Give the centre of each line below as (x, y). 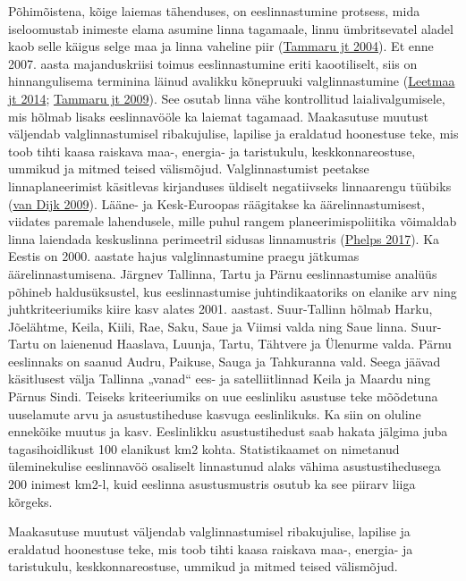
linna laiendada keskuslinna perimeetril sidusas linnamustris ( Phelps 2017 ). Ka (224, 238)
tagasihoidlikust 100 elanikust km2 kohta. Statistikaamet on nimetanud (204, 448)
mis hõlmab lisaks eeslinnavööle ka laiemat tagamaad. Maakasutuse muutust (218, 116)
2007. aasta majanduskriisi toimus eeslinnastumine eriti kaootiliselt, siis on (213, 63)
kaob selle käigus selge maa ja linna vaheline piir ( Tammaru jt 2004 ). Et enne (221, 46)
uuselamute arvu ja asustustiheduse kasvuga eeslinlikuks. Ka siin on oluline (215, 413)
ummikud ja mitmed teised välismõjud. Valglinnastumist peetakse (189, 168)
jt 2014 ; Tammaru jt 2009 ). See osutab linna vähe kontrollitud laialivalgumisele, (227, 98)
